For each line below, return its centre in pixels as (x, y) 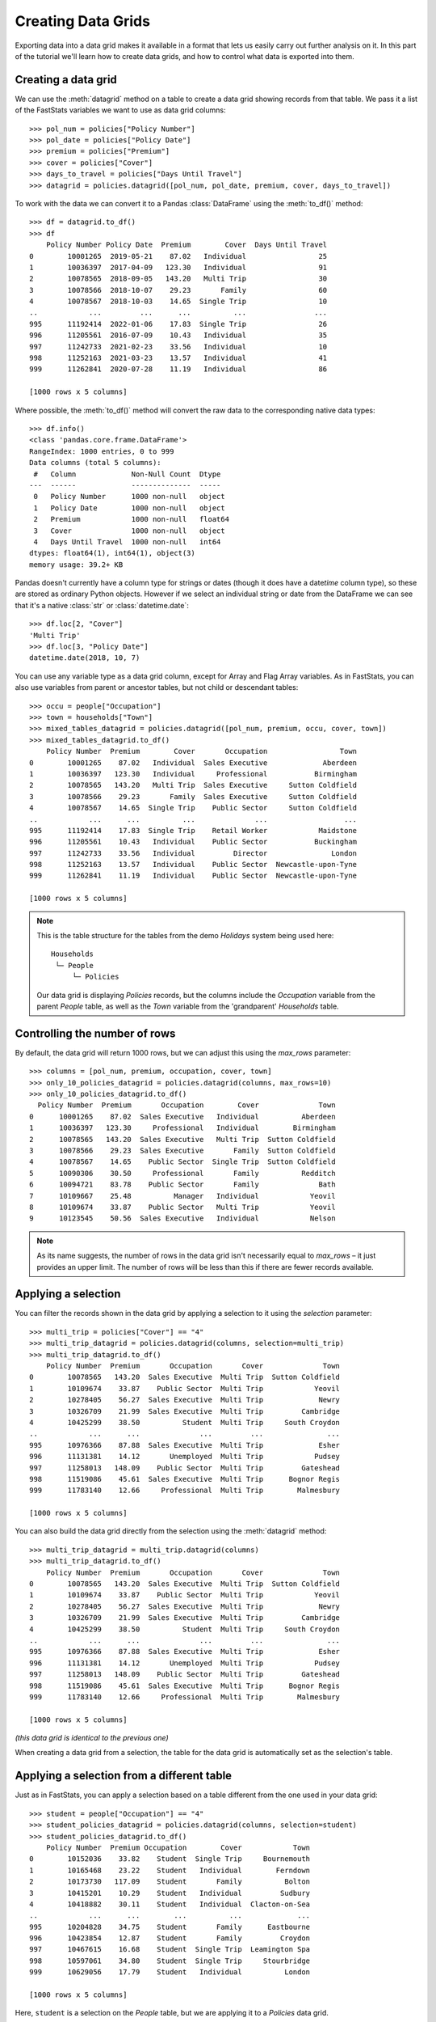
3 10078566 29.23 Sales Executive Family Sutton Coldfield (182, 1151)
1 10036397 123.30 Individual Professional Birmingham (193, 774)
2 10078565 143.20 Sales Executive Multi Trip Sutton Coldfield (182, 1139)
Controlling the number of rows (95, 1033)
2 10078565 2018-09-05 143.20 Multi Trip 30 (178, 279)
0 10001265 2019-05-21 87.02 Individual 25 (178, 256)
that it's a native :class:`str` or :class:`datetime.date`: (102, 605)
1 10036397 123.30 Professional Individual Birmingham (182, 1128)
